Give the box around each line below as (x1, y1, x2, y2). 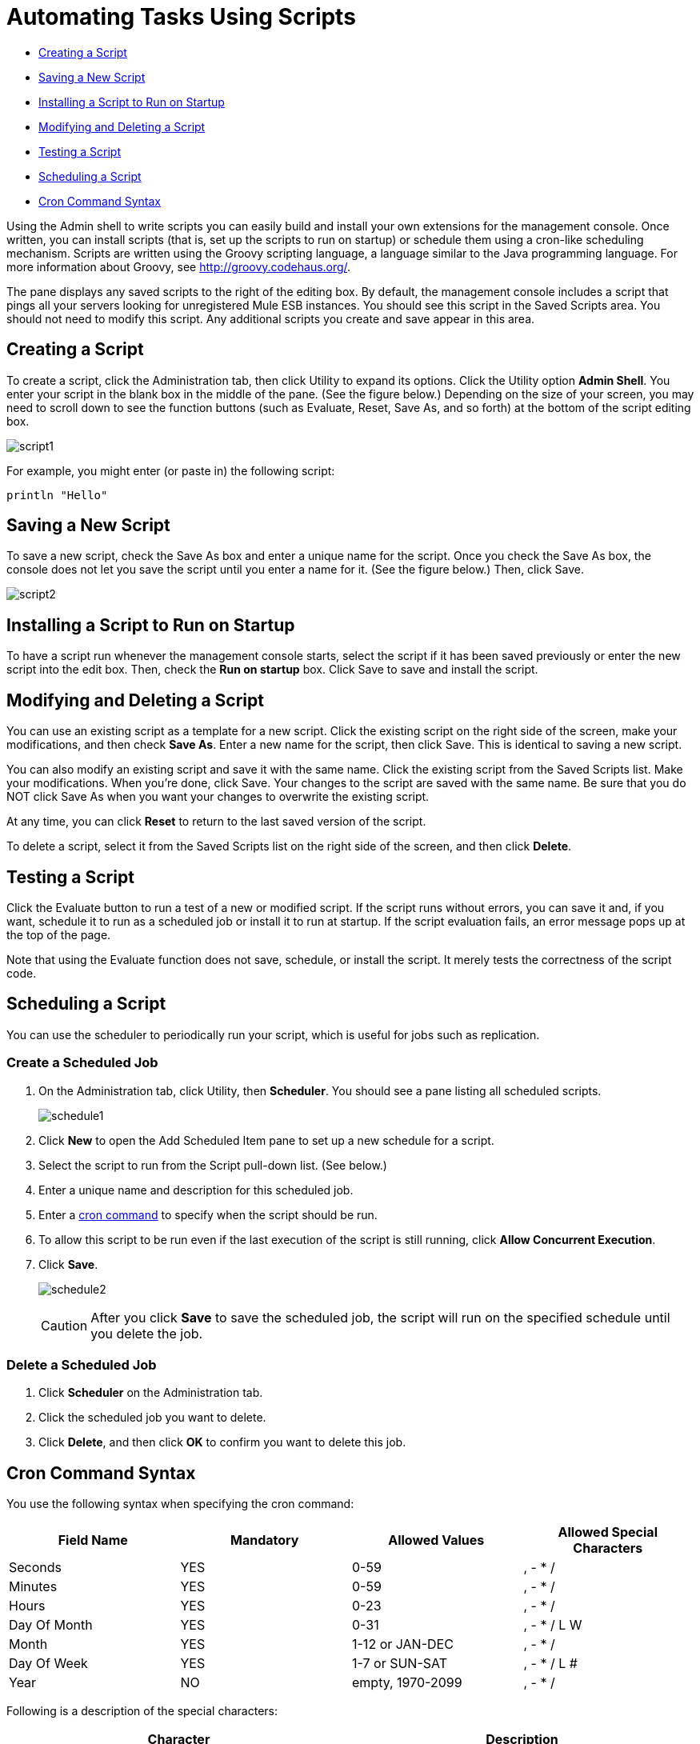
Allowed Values (388, 1532, 485, 1549)
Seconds (9, 1559, 62, 1576)
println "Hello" (6, 488, 108, 502)
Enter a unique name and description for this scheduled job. (38, 1182, 354, 1197)
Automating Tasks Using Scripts (6, 3, 356, 30)
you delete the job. (90, 1325, 203, 1342)
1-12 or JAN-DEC (352, 1636, 454, 1653)
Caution (41, 1317, 88, 1334)
